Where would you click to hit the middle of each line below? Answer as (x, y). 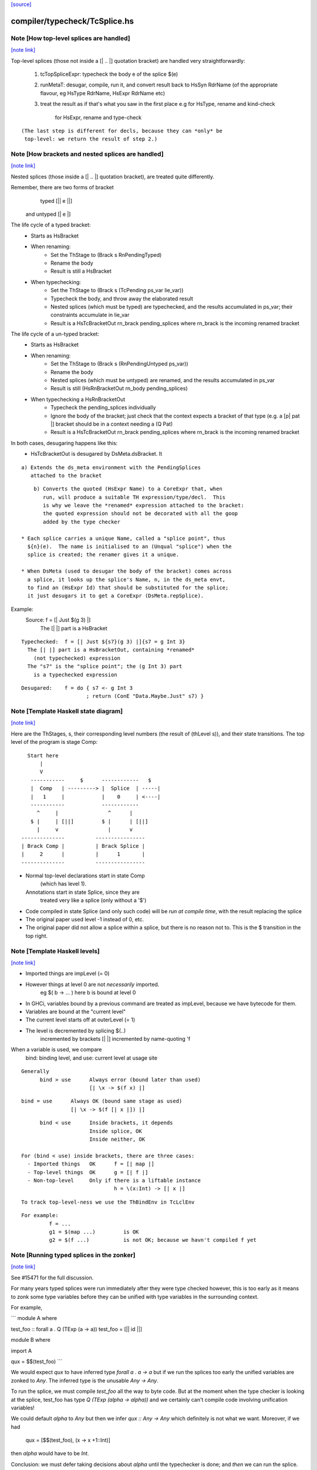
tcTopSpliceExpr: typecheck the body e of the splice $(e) (109, 74)
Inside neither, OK (117, 1139)
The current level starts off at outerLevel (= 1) (80, 1020)
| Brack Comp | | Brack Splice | (83, 846)
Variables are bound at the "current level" (76, 1011)
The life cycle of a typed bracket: (51, 225)
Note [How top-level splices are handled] (70, 38)
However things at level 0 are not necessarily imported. (92, 984)
